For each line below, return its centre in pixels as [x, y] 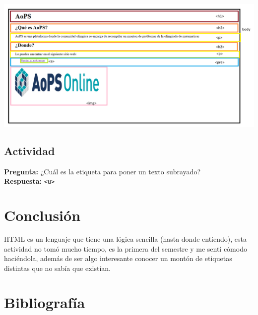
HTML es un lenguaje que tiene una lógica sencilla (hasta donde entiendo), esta [125, 239]
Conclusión [42, 215]
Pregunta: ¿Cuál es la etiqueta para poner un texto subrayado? [102, 171]
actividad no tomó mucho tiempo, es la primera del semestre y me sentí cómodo [126, 248]
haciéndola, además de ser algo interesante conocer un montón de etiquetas [118, 258]
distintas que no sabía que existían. [57, 268]
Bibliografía [45, 302]
